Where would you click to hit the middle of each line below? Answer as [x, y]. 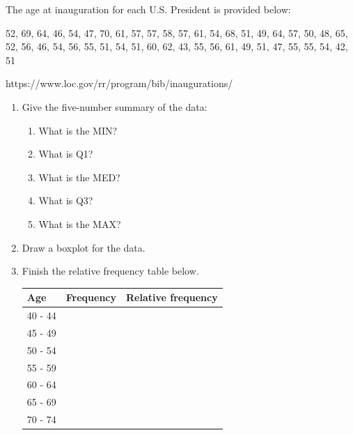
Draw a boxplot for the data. [84, 247]
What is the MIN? [78, 130]
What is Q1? [66, 154]
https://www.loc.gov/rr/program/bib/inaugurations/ [119, 83]
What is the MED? [79, 177]
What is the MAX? [80, 223]
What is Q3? [66, 200]
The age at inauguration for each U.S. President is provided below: [148, 9]
